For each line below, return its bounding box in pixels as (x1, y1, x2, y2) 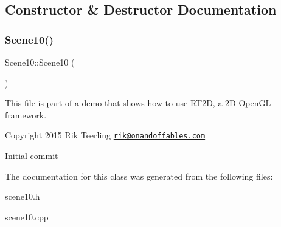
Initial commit (5, 149, 58, 162)
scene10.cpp (5, 210, 49, 223)
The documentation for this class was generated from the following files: (5, 169, 273, 182)
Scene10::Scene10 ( (5, 56, 75, 68)
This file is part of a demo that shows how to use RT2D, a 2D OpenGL (5, 97, 271, 109)
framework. (5, 108, 47, 121)
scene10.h (5, 190, 40, 203)
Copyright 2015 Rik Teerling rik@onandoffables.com (5, 129, 206, 141)
